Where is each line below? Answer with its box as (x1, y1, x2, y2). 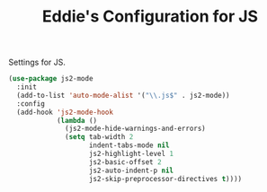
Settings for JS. (8, 57, 67, 68)
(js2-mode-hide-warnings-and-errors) (65, 124, 206, 134)
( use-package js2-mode (8, 74, 93, 83)
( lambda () (56, 116, 98, 125)
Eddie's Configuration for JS (42, 6, 258, 27)
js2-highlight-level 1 (88, 150, 174, 159)
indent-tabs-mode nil (88, 141, 170, 150)
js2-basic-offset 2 (88, 157, 163, 167)
